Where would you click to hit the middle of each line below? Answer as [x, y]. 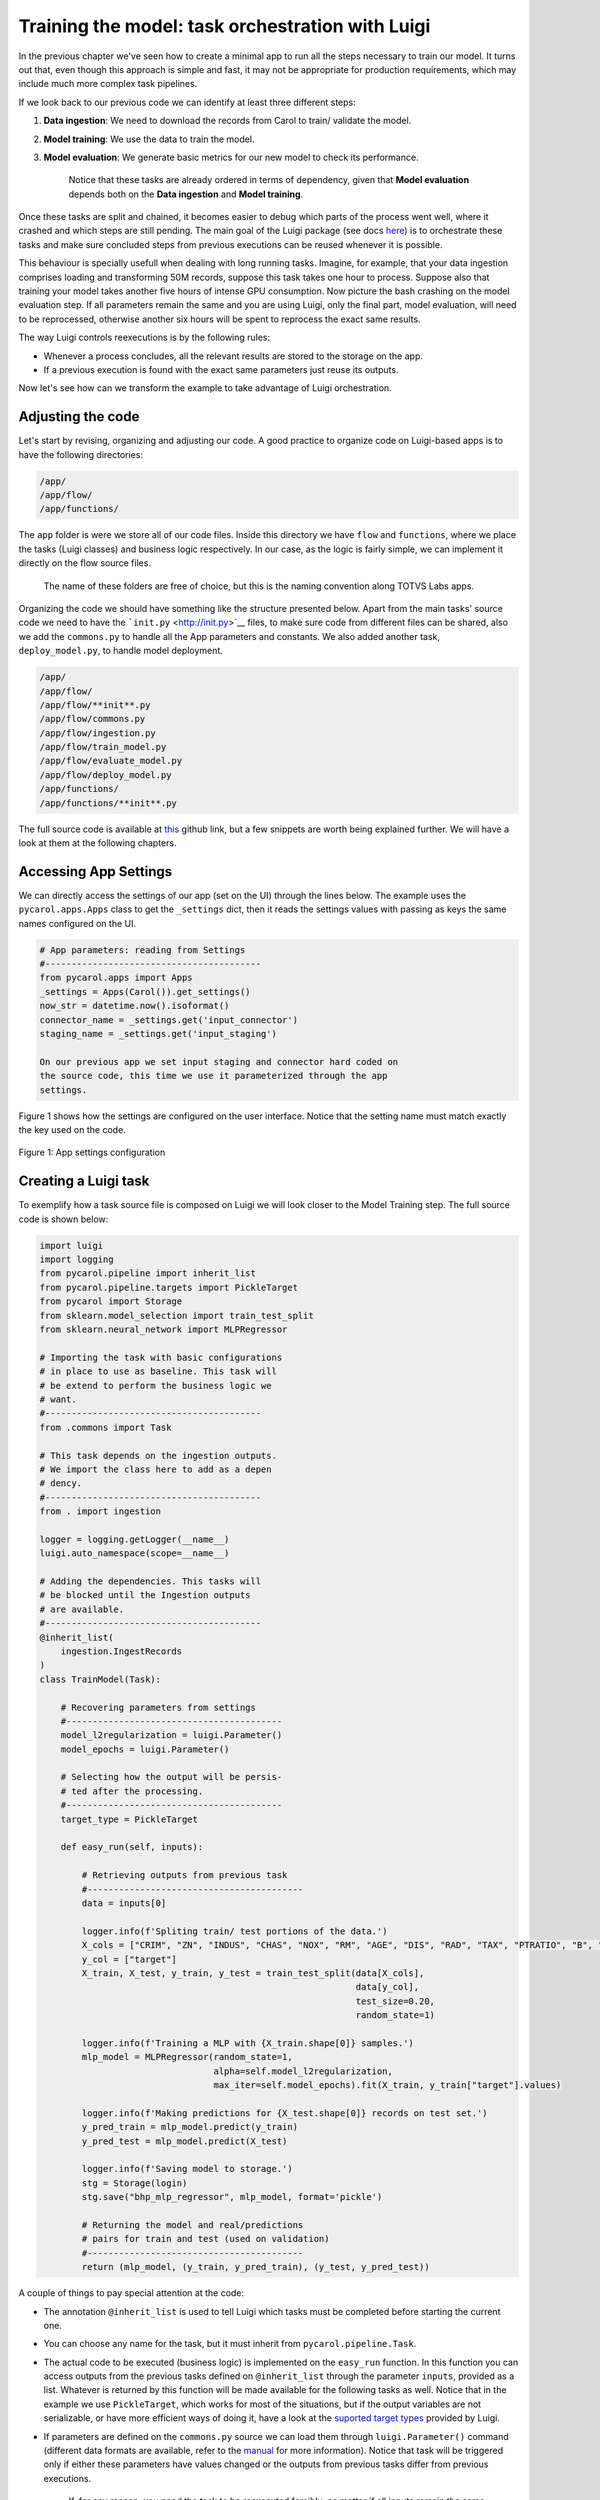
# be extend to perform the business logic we [155, 1385]
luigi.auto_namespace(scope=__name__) [134, 1553]
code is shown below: [63, 1219]
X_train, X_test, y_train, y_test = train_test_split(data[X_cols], [253, 1973]
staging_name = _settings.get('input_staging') [158, 1034]
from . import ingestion [100, 1511]
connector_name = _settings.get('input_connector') [169, 1019]
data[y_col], [387, 1987]
